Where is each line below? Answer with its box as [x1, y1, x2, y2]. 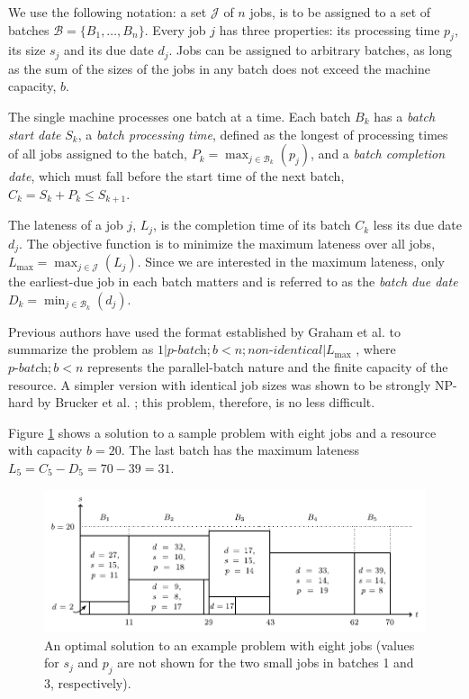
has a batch [374, 107, 436, 126]
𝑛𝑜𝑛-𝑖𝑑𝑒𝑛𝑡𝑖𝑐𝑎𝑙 [248, 344, 323, 358]
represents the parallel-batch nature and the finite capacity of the [87, 357, 448, 376]
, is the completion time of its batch [153, 215, 351, 234]
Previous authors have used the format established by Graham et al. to [8, 322, 401, 340]
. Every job [144, 20, 206, 39]
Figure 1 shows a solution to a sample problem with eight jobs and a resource [8, 422, 437, 441]
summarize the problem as [8, 340, 154, 359]
